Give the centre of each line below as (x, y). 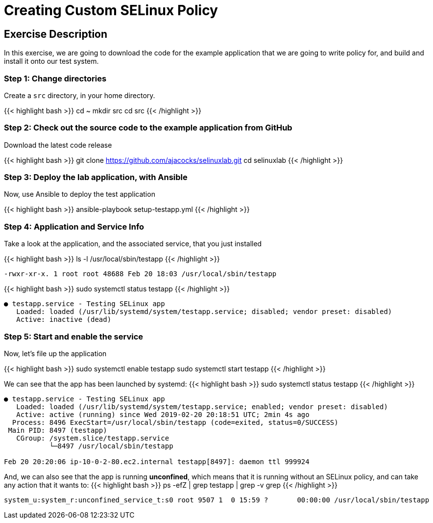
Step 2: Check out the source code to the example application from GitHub (148, 128)
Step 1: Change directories (55, 78)
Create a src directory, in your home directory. (80, 95)
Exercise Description (56, 34)
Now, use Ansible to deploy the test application (80, 194)
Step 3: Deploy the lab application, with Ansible (96, 177)
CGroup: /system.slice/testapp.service (93, 438)
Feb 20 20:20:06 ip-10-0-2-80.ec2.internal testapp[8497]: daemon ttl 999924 (157, 461)
